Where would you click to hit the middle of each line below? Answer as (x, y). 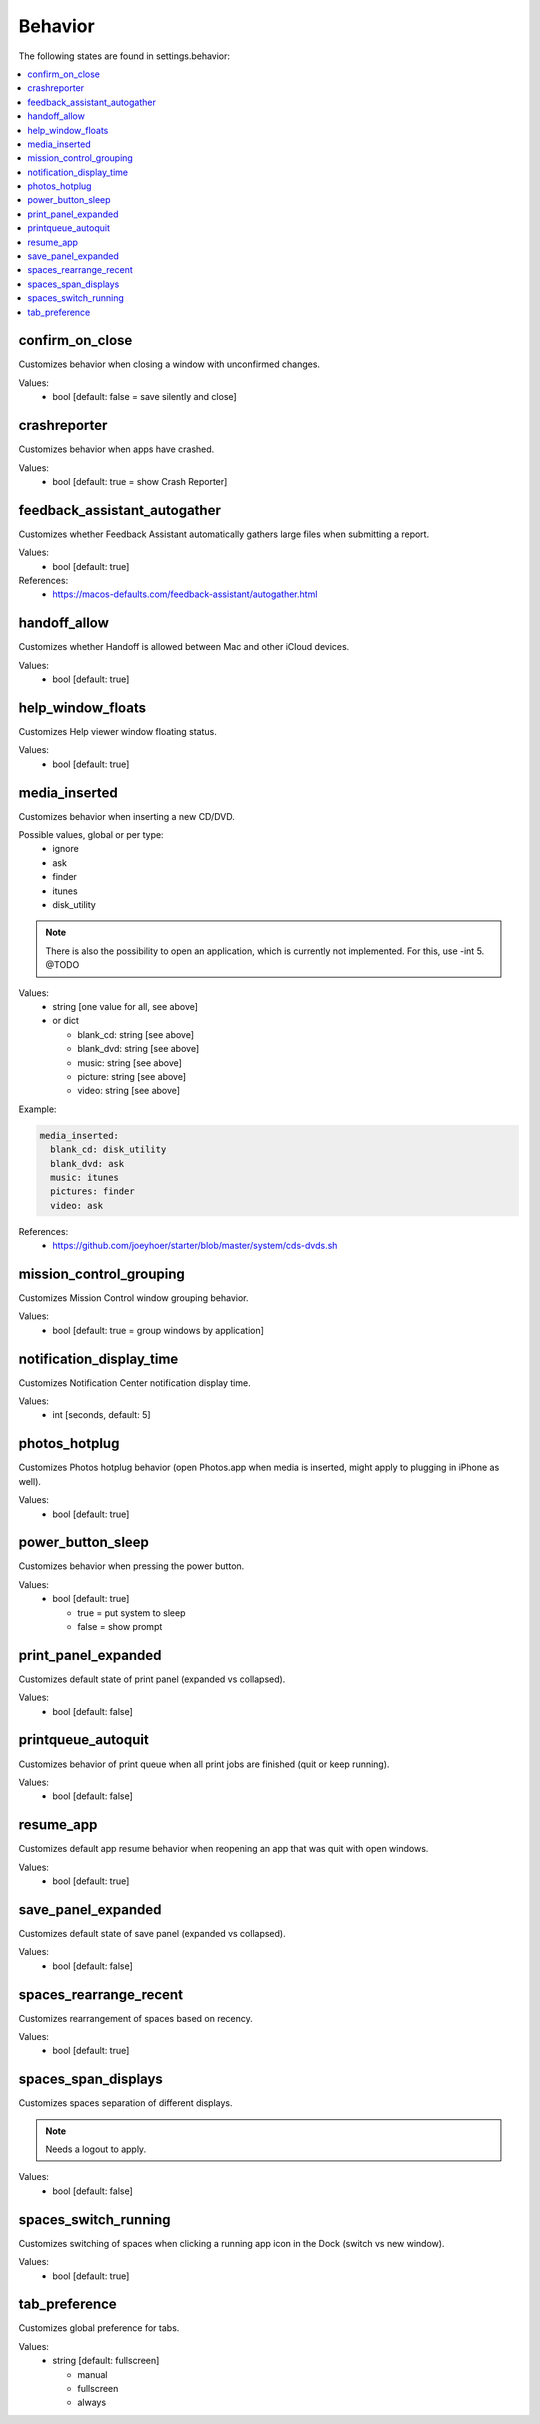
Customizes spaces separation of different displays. (125, 2103)
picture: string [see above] (132, 1076)
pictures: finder (92, 1191)
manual (92, 2374)
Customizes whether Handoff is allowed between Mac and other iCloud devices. (184, 647)
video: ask (77, 1205)
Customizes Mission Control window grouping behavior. (133, 1297)
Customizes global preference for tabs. (99, 2328)
